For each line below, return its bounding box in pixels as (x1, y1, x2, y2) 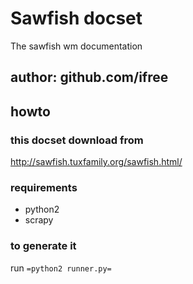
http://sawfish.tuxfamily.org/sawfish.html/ (10, 156, 183, 168)
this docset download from (10, 133, 144, 147)
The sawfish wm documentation (10, 40, 143, 52)
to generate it (10, 239, 77, 253)
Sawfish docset (10, 7, 143, 30)
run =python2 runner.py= (10, 262, 112, 274)
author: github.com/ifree (10, 69, 169, 86)
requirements (10, 180, 78, 194)
